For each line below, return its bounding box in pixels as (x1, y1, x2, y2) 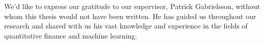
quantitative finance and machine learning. (4, 30, 138, 40)
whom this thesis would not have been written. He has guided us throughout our (4, 10, 256, 21)
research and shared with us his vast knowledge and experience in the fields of (4, 20, 248, 31)
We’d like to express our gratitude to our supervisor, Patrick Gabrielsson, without (4, 1, 260, 11)
